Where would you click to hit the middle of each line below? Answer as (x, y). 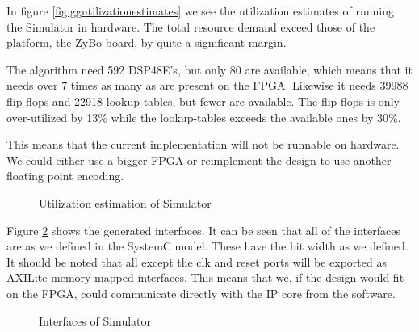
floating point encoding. (65, 176)
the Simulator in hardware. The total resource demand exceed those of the (191, 26)
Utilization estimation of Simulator (125, 202)
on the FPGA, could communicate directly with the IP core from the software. (201, 293)
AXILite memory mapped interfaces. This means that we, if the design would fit (205, 277)
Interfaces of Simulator (95, 320)
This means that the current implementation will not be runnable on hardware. (203, 144)
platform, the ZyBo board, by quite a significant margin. (147, 42)
